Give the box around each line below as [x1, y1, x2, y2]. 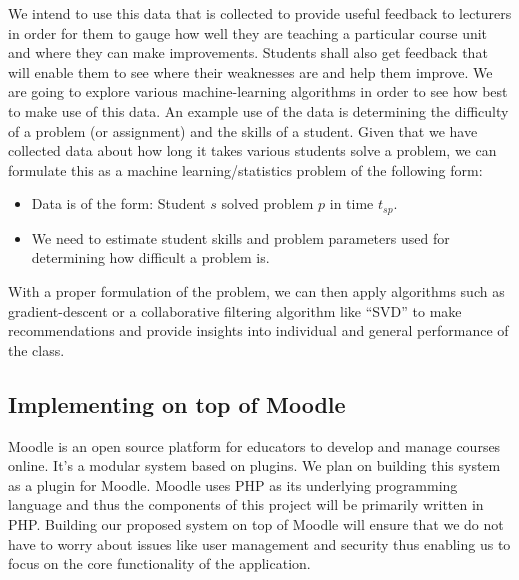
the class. [8, 339, 65, 360]
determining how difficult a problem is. [31, 247, 270, 268]
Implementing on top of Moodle [8, 388, 346, 419]
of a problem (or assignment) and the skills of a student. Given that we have [8, 120, 478, 141]
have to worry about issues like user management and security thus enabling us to [8, 533, 511, 554]
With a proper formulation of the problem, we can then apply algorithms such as [8, 280, 505, 301]
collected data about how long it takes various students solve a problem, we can [8, 140, 497, 161]
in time [329, 193, 374, 214]
